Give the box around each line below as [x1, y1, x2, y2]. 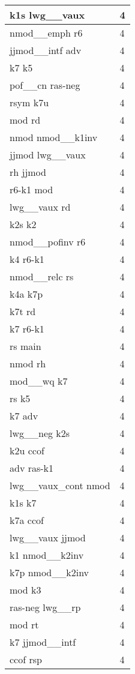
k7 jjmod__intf [10, 635, 76, 649]
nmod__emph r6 [10, 26, 83, 40]
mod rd [10, 113, 41, 127]
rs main [10, 339, 41, 353]
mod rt [10, 618, 39, 631]
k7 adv [10, 409, 38, 423]
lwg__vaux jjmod [10, 531, 86, 544]
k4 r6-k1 [10, 252, 44, 266]
